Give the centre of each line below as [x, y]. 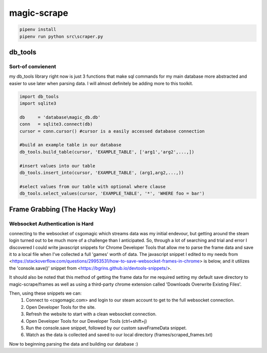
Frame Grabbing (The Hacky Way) [63, 209]
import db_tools [39, 96]
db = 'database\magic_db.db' [60, 117]
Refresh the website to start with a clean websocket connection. [91, 314]
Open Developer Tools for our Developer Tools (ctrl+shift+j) [87, 321]
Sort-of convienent [33, 66]
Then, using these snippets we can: [45, 293]
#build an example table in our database [70, 145]
